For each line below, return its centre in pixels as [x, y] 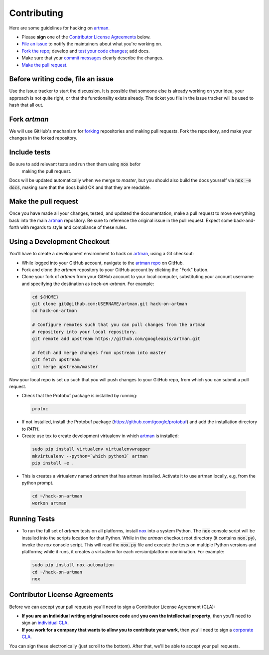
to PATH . [31, 429]
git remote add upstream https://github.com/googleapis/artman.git [116, 339]
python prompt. [38, 483]
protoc [40, 409]
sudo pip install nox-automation [73, 565]
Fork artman [29, 119]
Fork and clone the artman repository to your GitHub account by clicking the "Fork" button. [115, 270]
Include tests [30, 152]
